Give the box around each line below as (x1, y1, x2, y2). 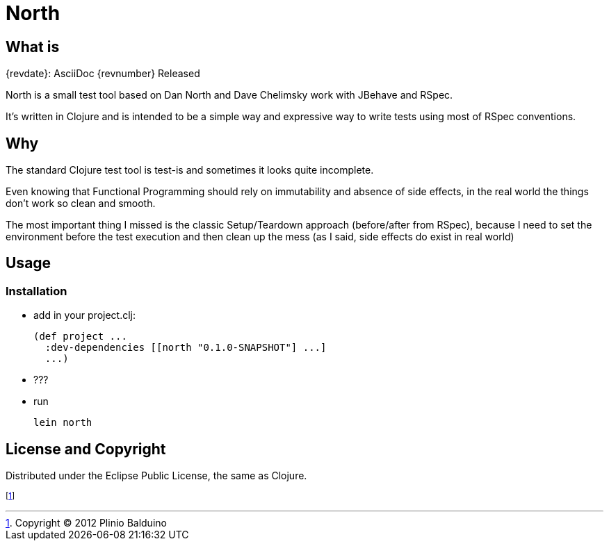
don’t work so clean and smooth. (6, 197, 156, 210)
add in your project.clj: (33, 309, 136, 322)
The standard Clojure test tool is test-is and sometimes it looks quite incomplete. (6, 164, 374, 176)
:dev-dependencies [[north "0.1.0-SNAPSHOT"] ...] (44, 342, 327, 354)
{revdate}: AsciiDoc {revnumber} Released (6, 67, 200, 80)
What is (6, 38, 60, 56)
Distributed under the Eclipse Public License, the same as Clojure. (6, 470, 307, 482)
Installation (6, 283, 67, 298)
